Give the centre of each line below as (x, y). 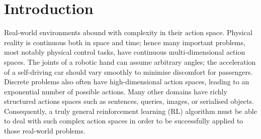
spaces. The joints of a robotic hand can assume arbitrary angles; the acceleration (130, 61)
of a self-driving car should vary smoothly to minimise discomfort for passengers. (128, 72)
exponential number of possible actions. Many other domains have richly (116, 91)
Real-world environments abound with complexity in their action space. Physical (128, 32)
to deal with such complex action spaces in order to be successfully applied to (124, 121)
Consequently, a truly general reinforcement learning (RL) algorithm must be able (130, 111)
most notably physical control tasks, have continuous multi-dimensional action (125, 52)
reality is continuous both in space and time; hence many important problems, (125, 42)
